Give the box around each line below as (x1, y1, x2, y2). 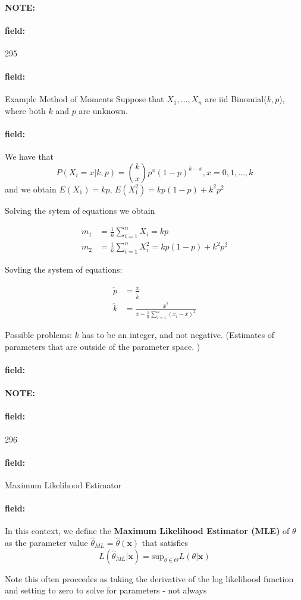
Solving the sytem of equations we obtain (5, 204, 155, 216)
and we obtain (5, 182, 57, 195)
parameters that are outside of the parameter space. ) (5, 340, 200, 352)
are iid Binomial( (205, 93, 267, 105)
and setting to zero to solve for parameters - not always (5, 584, 207, 596)
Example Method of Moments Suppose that (5, 93, 164, 105)
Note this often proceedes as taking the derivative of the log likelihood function (5, 572, 294, 585)
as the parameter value (5, 536, 88, 548)
